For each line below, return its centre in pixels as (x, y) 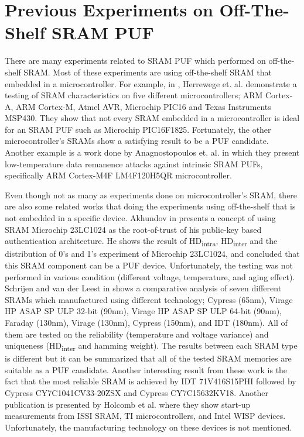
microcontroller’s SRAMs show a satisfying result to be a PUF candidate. (137, 141)
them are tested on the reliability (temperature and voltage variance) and (137, 334)
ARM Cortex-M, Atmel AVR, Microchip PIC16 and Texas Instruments (144, 106)
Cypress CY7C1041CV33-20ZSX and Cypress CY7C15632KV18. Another (136, 393)
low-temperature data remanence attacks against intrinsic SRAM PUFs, (134, 164)
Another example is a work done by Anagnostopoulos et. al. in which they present (152, 152)
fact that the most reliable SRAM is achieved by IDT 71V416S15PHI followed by (151, 381)
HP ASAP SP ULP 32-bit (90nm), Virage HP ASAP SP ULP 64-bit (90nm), (143, 311)
